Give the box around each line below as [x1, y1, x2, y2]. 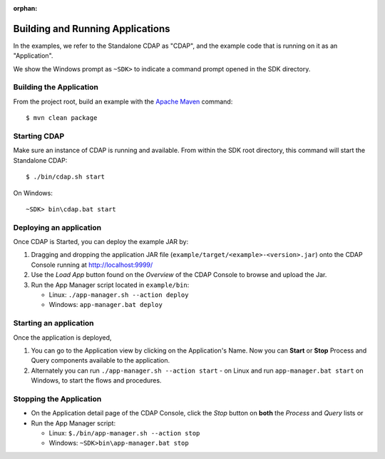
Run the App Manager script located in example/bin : [31, 281, 190, 289]
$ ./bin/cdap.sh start [26, 173, 106, 181]
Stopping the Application [13, 393, 102, 403]
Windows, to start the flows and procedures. [31, 376, 162, 385]
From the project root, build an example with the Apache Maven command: [13, 97, 233, 106]
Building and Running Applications [13, 22, 170, 35]
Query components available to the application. [31, 356, 170, 365]
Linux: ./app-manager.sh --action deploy [48, 291, 189, 299]
